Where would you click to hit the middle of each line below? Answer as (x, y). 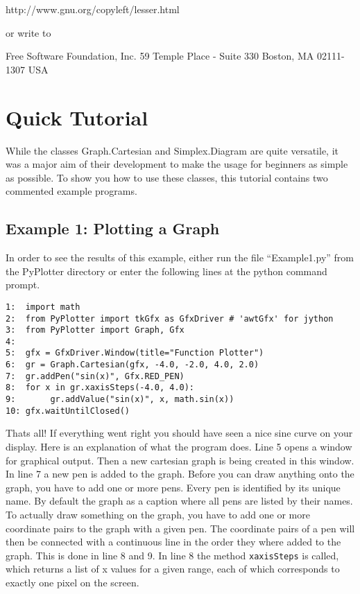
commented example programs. (71, 191)
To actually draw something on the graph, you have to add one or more (158, 514)
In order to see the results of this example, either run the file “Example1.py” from (180, 257)
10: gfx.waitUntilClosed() (68, 411)
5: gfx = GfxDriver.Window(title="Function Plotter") (135, 353)
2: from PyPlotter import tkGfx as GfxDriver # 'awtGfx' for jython (170, 318)
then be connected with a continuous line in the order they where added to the (173, 542)
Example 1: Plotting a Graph (113, 228)
